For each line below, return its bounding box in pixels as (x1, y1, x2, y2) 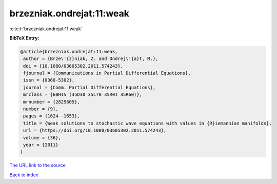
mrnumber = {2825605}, (23, 99, 81, 105)
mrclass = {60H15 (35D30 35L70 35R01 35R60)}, (23, 92, 142, 97)
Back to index (9, 172, 38, 178)
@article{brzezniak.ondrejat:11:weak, (20, 49, 118, 54)
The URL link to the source (9, 162, 66, 169)
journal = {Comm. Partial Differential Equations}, (23, 85, 156, 90)
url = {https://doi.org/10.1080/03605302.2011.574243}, (23, 128, 167, 133)
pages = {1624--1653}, (23, 113, 81, 119)
